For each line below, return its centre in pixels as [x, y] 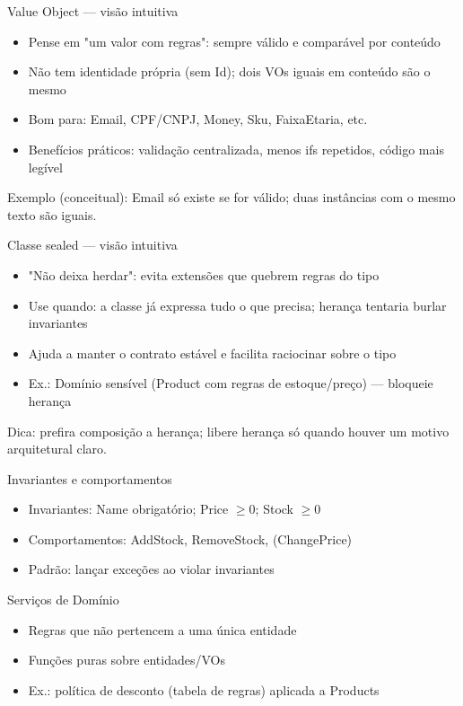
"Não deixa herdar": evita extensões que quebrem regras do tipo [204, 274]
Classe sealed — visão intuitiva [92, 245]
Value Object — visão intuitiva [93, 11]
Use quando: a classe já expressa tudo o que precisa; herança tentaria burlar [237, 305]
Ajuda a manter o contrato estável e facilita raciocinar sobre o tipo [212, 353]
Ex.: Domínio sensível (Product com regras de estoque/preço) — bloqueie [231, 383]
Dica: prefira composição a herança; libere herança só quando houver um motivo [228, 431]
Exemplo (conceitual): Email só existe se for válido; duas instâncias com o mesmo [231, 197]
